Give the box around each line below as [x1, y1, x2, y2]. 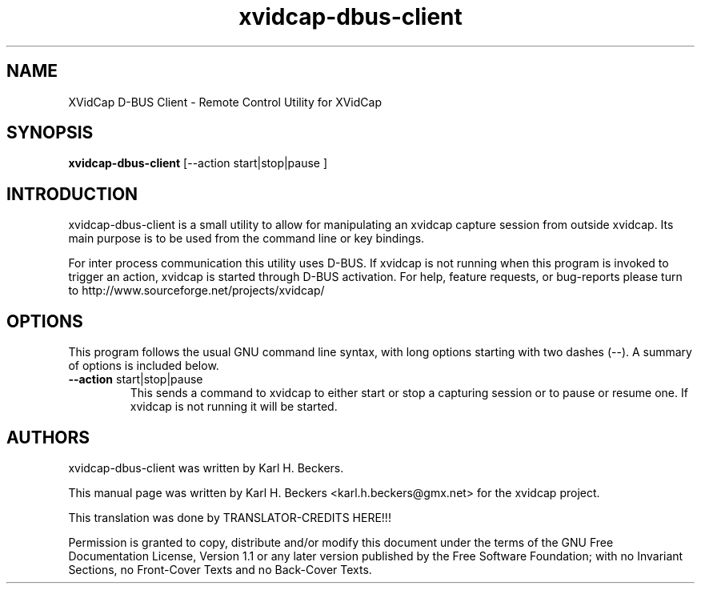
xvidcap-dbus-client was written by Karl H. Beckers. [68, 460, 344, 475]
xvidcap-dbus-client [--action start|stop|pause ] [68, 156, 328, 171]
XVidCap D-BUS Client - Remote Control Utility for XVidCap [68, 94, 382, 109]
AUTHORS [6, 427, 90, 448]
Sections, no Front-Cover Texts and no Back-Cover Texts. [68, 562, 372, 576]
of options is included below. [68, 359, 219, 373]
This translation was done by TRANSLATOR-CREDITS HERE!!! [68, 510, 391, 524]
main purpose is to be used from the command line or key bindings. [68, 231, 425, 246]
